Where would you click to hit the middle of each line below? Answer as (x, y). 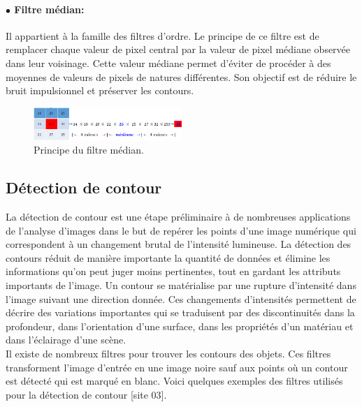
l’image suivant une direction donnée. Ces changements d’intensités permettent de (181, 298)
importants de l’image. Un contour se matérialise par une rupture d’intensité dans (181, 285)
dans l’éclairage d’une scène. (66, 340)
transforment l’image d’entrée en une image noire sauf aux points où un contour (177, 367)
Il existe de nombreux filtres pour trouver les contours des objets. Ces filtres (168, 353)
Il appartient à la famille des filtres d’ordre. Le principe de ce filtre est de (162, 35)
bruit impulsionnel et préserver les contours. (100, 90)
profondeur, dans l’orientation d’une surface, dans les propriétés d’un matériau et (180, 326)
